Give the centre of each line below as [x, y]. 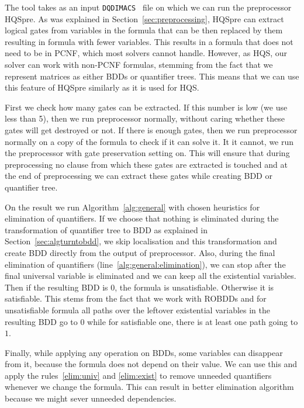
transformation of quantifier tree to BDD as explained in [106, 229]
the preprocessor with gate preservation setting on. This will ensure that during [147, 153]
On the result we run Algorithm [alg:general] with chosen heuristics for [132, 207]
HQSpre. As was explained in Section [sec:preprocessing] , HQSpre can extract [144, 18]
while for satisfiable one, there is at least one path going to [193, 321]
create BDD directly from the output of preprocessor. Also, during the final [140, 252]
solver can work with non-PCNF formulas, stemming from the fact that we [139, 65]
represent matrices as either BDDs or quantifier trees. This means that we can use [152, 76]
